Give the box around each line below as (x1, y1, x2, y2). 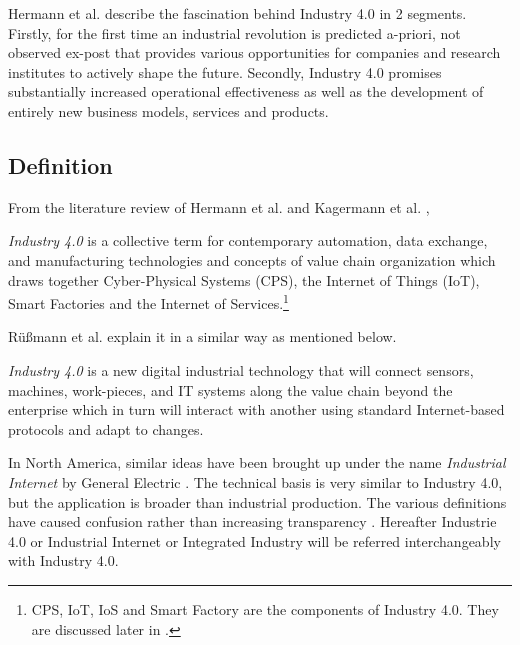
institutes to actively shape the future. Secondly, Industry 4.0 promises (8, 61, 442, 82)
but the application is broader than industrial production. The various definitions (8, 491, 507, 512)
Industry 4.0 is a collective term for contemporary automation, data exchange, (8, 230, 488, 251)
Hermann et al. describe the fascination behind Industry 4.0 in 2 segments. (8, 3, 467, 23)
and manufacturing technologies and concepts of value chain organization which (8, 249, 496, 270)
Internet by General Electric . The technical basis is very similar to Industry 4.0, (8, 471, 503, 492)
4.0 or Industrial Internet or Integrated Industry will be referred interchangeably (8, 530, 501, 551)
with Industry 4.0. (8, 550, 119, 571)
